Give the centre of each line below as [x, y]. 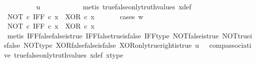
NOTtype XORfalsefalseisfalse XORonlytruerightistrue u [111, 45]
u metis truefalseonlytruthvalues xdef [114, 6]
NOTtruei [237, 35]
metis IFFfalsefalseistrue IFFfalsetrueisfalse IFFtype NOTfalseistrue [113, 35]
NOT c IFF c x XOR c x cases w [75, 16]
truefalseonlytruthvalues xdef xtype [69, 54]
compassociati [230, 45]
